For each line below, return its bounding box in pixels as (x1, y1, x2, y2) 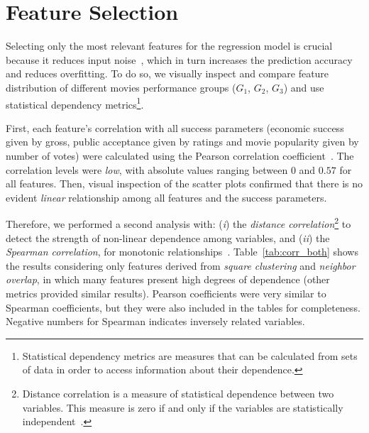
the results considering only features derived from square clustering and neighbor (6, 258, 356, 273)
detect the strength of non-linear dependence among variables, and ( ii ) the (6, 230, 330, 245)
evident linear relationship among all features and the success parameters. (6, 190, 327, 204)
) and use (283, 80, 324, 94)
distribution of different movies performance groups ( (6, 80, 236, 94)
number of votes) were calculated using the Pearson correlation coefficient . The (6, 148, 354, 163)
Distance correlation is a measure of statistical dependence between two (22, 385, 334, 400)
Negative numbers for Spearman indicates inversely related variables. (6, 314, 305, 329)
